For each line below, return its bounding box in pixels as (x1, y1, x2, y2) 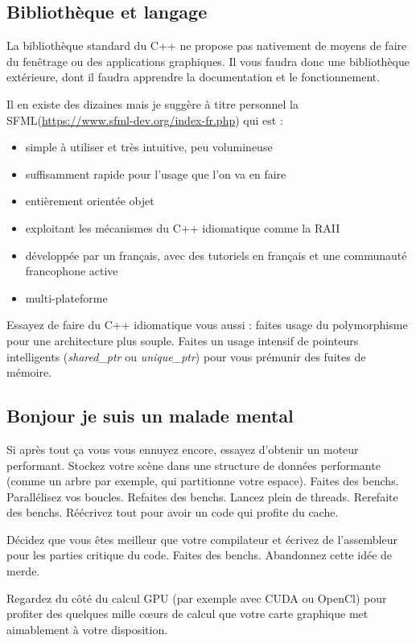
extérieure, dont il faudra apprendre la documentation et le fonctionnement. (6, 68, 381, 85)
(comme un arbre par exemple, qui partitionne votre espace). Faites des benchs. (6, 472, 399, 489)
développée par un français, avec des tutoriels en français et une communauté (25, 246, 407, 263)
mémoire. (6, 364, 52, 381)
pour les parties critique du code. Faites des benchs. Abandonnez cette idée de (6, 546, 393, 563)
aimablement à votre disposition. (6, 620, 168, 637)
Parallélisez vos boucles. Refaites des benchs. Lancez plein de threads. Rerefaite (6, 488, 398, 505)
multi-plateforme (25, 289, 108, 306)
